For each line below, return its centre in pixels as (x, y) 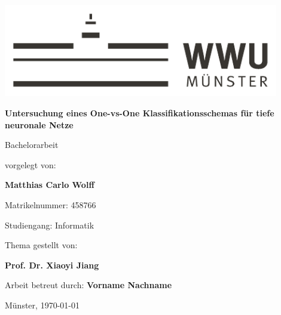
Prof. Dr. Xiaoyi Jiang (52, 265)
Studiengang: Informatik (50, 225)
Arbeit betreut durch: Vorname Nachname (88, 285)
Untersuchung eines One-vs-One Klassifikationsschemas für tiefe (140, 113)
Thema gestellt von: (41, 245)
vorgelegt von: (30, 164)
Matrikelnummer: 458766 (51, 204)
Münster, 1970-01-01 (42, 305)
